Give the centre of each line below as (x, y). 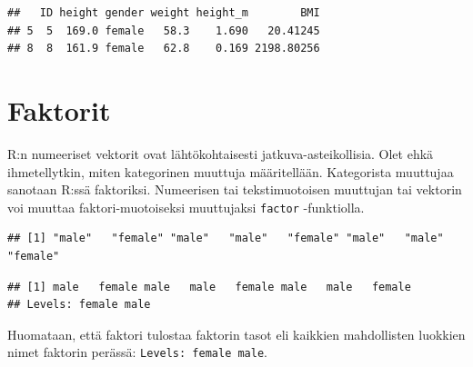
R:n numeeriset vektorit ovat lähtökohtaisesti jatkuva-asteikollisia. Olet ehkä (221, 153)
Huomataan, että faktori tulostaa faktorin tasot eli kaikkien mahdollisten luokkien (236, 334)
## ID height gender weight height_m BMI (164, 13)
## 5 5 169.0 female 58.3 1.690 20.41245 (164, 30)
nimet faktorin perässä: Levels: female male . (138, 352)
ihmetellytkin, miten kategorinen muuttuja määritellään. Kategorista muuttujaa (231, 171)
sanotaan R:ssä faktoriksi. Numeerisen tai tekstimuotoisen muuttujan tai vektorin (235, 189)
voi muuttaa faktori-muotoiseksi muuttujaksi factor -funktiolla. (186, 207)
